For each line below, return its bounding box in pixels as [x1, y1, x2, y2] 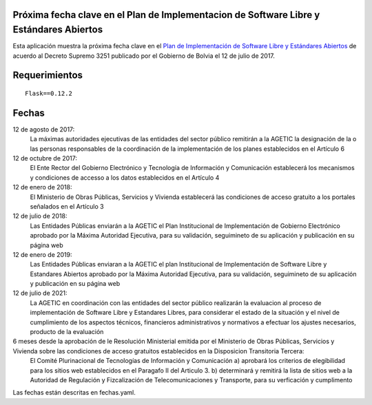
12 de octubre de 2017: [12, 154, 78, 162]
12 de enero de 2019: [12, 250, 72, 258]
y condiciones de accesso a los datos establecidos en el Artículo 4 [30, 173, 220, 182]
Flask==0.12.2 [25, 90, 72, 97]
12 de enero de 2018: [12, 183, 72, 191]
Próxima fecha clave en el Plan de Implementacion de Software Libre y [12, 9, 320, 21]
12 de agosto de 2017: [12, 125, 75, 134]
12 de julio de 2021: [12, 289, 68, 298]
